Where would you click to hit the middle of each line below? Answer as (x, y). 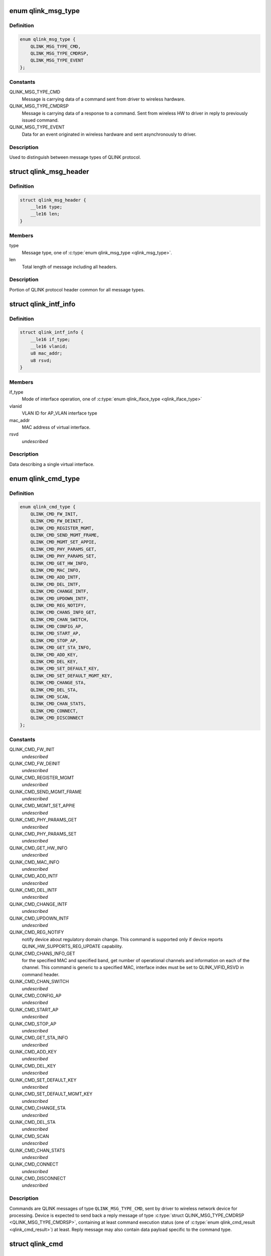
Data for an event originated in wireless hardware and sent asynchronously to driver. (109, 134)
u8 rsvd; (41, 360)
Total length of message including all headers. (70, 267)
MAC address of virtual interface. (56, 427)
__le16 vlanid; (49, 346)
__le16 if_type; (50, 339)
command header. (41, 974)
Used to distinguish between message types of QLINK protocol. (75, 157)
